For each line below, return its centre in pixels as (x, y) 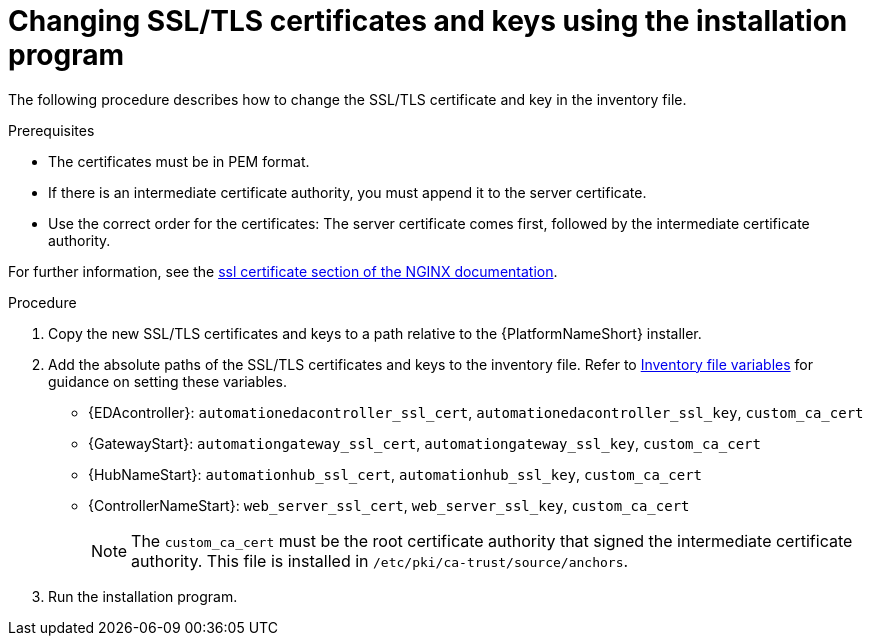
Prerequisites (51, 130)
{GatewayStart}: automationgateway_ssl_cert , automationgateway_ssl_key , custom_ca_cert (424, 443)
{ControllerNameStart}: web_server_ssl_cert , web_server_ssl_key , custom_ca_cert (389, 505)
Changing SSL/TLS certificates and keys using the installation (428, 21)
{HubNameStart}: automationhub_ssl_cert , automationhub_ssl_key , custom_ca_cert (395, 474)
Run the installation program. (143, 596)
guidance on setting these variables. (167, 381)
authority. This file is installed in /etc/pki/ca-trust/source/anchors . (380, 560)
